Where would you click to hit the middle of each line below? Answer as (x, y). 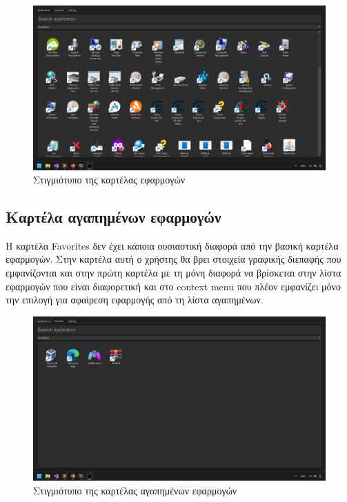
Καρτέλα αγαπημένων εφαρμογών (113, 217)
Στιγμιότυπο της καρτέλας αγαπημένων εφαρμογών (135, 490)
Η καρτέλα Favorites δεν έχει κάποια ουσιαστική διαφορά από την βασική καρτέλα (172, 245)
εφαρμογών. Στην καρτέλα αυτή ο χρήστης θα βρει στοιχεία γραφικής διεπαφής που (173, 259)
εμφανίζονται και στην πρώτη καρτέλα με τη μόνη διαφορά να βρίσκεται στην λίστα (173, 273)
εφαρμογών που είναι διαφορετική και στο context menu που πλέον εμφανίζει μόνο (173, 286)
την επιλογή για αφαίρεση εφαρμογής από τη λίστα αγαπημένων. (135, 300)
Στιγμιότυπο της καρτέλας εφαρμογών (109, 180)
